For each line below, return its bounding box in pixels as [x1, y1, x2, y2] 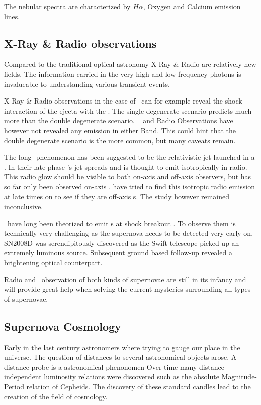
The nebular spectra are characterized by [4, 1, 131, 11]
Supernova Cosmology [4, 318, 121, 334]
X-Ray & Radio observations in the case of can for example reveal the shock [4, 95, 242, 106]
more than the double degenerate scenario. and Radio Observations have [4, 115, 233, 126]
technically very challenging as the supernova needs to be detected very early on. [4, 228, 253, 238]
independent [4, 371, 42, 382]
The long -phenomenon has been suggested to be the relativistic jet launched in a [4, 152, 255, 162]
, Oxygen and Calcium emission [143, 1, 241, 11]
